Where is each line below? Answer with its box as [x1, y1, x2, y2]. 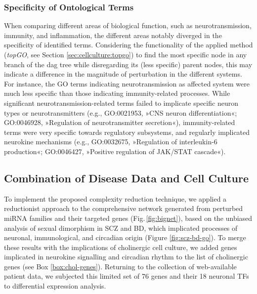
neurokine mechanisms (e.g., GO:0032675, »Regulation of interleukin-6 [4, 136, 217, 147]
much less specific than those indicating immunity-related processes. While [4, 88, 230, 98]
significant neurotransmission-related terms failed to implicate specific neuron [4, 97, 238, 108]
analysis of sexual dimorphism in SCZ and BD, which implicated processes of [4, 222, 238, 233]
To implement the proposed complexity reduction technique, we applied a [4, 193, 227, 204]
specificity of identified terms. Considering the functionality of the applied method [4, 40, 253, 50]
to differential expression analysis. [4, 281, 106, 291]
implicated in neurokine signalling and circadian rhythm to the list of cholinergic [4, 252, 248, 262]
